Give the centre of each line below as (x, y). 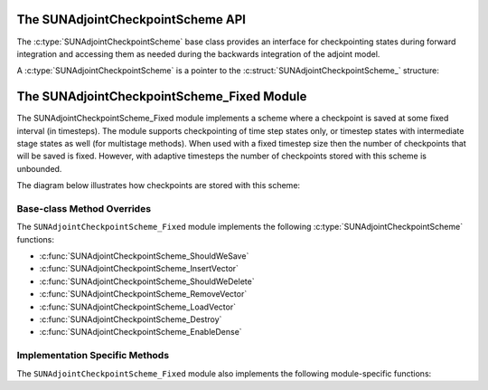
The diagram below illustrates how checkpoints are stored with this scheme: (159, 185)
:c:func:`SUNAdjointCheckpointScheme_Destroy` (131, 319)
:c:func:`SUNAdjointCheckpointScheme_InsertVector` (139, 269)
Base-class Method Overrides (84, 208)
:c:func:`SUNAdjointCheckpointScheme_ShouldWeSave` (144, 256)
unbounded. (39, 168)
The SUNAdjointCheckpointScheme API (131, 19)
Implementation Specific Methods (93, 356)
